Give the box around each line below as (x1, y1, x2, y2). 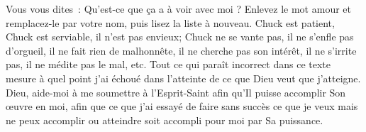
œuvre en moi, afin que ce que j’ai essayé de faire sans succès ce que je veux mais (6, 99, 358, 114)
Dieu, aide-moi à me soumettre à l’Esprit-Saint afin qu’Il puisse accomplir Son (6, 84, 346, 99)
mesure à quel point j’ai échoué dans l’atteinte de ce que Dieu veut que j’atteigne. (6, 70, 361, 85)
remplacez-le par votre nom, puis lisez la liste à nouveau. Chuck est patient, (6, 15, 335, 30)
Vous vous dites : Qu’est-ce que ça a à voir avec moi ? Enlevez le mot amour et (6, 1, 351, 16)
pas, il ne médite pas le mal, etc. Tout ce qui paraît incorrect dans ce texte (6, 57, 331, 72)
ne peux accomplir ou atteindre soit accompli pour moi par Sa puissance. (6, 112, 323, 127)
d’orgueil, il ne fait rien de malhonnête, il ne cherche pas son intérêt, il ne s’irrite (6, 43, 357, 57)
